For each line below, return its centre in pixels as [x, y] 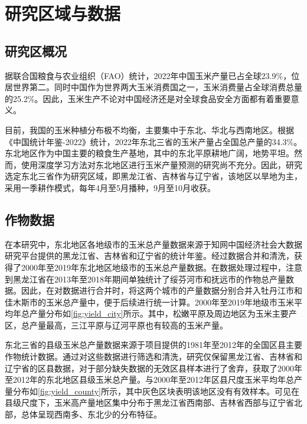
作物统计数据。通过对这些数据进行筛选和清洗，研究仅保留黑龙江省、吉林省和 [153, 356]
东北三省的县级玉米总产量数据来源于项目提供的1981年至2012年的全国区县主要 [153, 345]
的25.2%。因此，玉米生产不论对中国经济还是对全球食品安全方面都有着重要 [148, 98]
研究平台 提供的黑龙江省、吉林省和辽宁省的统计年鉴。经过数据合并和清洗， [149, 256]
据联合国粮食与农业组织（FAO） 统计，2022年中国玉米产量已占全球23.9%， [148, 75]
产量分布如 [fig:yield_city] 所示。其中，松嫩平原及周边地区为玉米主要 [159, 313]
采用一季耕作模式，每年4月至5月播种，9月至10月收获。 [110, 187]
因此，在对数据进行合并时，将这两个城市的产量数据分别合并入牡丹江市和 [161, 290]
